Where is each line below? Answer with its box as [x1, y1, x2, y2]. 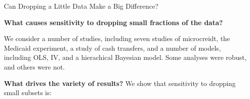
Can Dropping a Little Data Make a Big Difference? [4, 1, 158, 11]
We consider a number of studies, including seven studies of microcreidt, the [4, 33, 230, 43]
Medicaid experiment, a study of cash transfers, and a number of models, [4, 42, 221, 53]
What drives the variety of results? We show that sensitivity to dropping [4, 78, 236, 88]
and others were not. [4, 61, 65, 71]
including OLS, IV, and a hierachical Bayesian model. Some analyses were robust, [4, 52, 247, 62]
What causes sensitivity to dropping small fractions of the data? [4, 17, 223, 27]
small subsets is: [4, 87, 52, 98]
